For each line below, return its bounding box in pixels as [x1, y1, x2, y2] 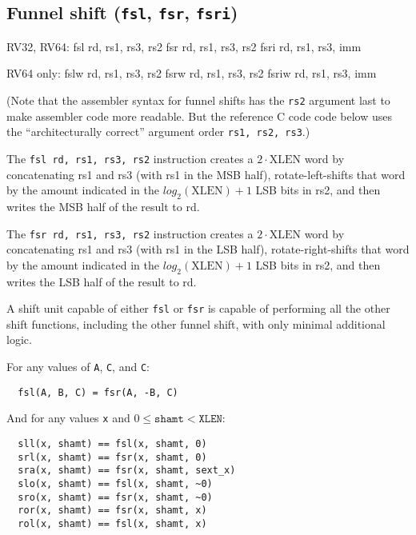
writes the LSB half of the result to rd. [6, 273, 197, 289]
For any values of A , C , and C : [6, 358, 150, 374]
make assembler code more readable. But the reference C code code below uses [6, 107, 393, 124]
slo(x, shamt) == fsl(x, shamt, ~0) [18, 477, 213, 489]
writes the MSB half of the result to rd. [6, 198, 200, 214]
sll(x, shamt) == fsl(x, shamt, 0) [18, 437, 207, 449]
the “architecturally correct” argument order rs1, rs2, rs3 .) [6, 123, 310, 140]
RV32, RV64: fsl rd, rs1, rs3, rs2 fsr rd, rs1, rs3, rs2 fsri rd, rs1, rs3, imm [6, 38, 362, 54]
